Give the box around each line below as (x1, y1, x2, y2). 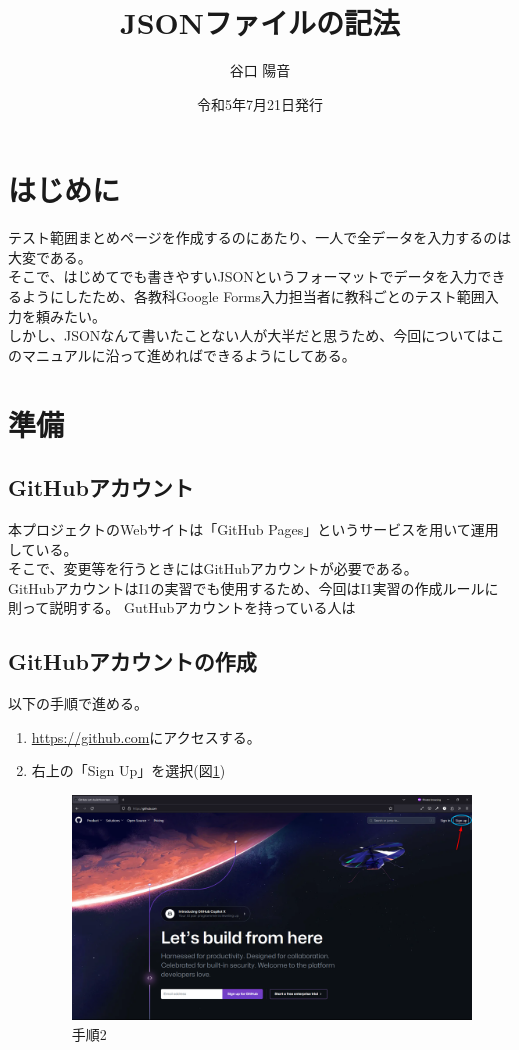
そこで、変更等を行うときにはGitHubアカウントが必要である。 (8, 558, 418, 579)
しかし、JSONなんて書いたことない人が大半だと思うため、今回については (8, 325, 491, 346)
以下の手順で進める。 (8, 693, 148, 714)
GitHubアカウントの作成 (8, 646, 257, 677)
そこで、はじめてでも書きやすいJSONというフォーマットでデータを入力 (8, 266, 478, 287)
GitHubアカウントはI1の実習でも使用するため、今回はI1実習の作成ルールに (8, 577, 499, 598)
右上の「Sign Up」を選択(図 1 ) (31, 760, 226, 781)
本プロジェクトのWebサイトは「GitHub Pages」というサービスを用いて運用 (8, 518, 499, 539)
